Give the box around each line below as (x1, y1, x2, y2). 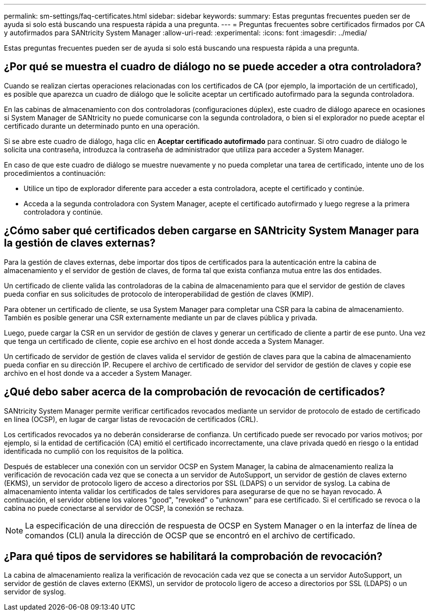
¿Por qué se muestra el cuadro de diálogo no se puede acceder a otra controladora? (4, 60, 422, 73)
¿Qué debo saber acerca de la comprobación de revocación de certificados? (4, 386, 385, 398)
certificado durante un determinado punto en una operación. (4, 121, 200, 130)
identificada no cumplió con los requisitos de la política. (4, 447, 184, 455)
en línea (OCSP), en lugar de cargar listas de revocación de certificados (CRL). (4, 415, 258, 423)
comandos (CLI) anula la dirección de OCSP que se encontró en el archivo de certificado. (25, 530, 355, 540)
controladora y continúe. (24, 207, 103, 216)
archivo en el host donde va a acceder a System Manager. (4, 368, 192, 377)
